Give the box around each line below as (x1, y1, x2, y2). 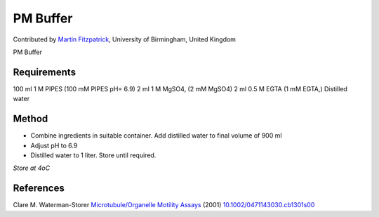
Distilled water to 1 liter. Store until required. (30, 151, 157, 159)
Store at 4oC (13, 164, 51, 172)
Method (13, 113, 48, 125)
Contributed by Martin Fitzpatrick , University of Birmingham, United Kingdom (13, 35, 237, 44)
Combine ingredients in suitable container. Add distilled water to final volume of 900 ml (30, 131, 282, 140)
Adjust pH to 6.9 (30, 141, 78, 150)
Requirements (13, 66, 77, 78)
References (13, 183, 65, 195)
